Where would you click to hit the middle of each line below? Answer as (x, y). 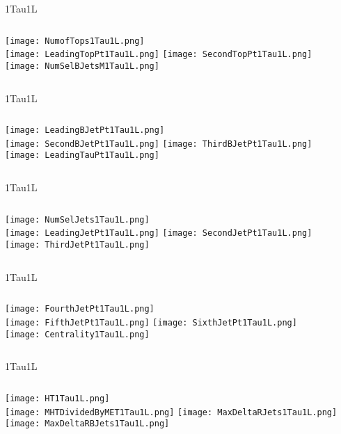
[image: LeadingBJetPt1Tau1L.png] (85, 130)
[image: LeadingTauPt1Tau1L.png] (82, 155)
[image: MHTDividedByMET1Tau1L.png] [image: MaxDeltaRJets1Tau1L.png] (171, 412)
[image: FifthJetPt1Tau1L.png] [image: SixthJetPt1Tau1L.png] (151, 322)
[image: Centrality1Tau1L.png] (77, 334)
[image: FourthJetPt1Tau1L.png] (80, 309)
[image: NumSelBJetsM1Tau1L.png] (82, 66)
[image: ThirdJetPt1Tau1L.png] (77, 245)
